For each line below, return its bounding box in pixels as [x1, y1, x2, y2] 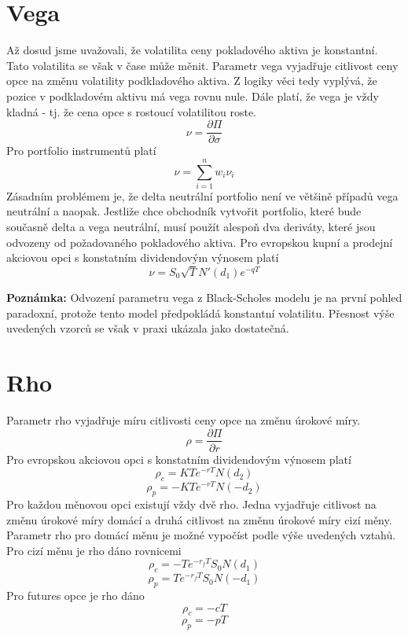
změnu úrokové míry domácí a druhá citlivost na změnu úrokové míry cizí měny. [6, 511, 392, 528]
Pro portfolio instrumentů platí [6, 142, 156, 159]
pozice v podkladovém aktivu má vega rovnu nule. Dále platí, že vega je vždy [6, 87, 379, 104]
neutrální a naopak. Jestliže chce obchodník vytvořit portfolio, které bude [6, 203, 362, 219]
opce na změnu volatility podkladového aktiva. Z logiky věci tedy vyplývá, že [6, 72, 377, 89]
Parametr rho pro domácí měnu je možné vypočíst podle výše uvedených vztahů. [6, 527, 396, 543]
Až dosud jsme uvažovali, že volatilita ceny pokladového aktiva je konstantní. [6, 42, 378, 58]
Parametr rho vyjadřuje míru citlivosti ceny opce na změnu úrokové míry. [6, 411, 361, 428]
